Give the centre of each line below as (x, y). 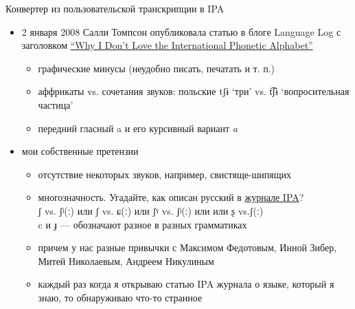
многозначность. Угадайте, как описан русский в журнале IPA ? (171, 197)
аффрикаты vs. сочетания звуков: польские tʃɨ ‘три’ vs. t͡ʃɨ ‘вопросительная (194, 91)
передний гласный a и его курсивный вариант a (138, 128)
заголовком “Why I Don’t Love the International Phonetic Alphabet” (167, 45)
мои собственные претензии (80, 151)
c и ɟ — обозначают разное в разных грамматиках (142, 224)
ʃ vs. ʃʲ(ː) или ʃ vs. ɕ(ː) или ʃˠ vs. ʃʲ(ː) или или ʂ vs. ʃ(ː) (151, 210)
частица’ (56, 104)
